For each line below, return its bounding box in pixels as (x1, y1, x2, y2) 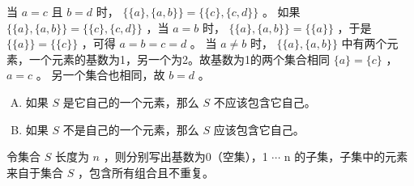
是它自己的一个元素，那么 (62, 93, 199, 110)
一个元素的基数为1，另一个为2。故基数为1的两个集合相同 (28, 50, 330, 67)
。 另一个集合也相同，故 (36, 66, 165, 83)
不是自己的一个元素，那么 (62, 120, 199, 137)
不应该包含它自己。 (213, 93, 316, 110)
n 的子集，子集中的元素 (284, 148, 408, 165)
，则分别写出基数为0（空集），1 (103, 148, 268, 165)
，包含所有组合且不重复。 (77, 163, 214, 180)
